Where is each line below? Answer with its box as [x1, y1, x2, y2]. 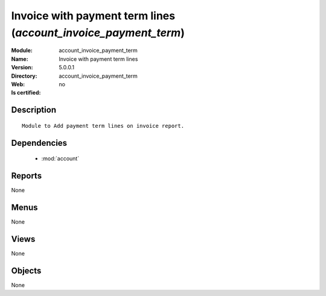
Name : [11, 55, 28, 63]
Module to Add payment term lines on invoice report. [22, 122, 184, 129]
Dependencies [11, 137, 68, 148]
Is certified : [11, 89, 41, 96]
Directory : [11, 72, 37, 80]
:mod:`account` [41, 155, 80, 162]
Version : [11, 64, 33, 71]
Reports [11, 171, 42, 181]
